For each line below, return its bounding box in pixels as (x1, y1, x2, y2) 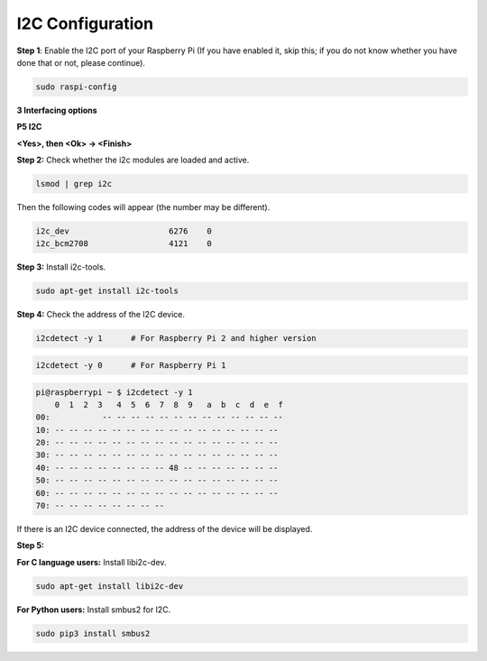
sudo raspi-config (35, 81, 117, 92)
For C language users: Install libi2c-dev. (16, 556, 167, 567)
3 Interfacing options (16, 105, 98, 115)
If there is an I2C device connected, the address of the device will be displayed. (16, 524, 313, 535)
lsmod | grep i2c (35, 179, 113, 189)
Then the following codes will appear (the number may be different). (16, 202, 271, 213)
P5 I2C (16, 122, 42, 133)
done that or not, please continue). (16, 57, 146, 68)
